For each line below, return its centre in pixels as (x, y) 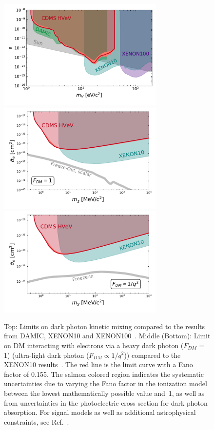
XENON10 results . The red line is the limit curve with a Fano (98, 364)
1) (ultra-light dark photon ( (47, 355)
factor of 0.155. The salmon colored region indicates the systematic (104, 374)
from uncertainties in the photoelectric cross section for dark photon (106, 402)
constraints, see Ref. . (37, 421)
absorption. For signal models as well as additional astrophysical (100, 412)
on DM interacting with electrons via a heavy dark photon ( (94, 345)
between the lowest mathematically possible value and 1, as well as (104, 393)
